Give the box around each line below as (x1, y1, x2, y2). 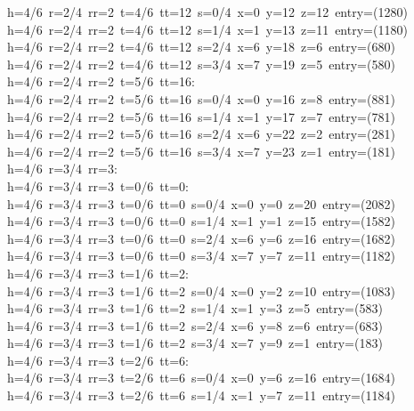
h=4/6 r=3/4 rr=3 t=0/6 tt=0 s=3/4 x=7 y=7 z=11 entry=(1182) (7, 246, 395, 265)
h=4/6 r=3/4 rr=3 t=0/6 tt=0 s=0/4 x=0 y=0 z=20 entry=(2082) (7, 194, 395, 213)
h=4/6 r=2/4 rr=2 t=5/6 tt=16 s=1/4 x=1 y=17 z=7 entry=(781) (7, 107, 395, 125)
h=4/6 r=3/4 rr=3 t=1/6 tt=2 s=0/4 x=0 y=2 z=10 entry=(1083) (7, 281, 395, 300)
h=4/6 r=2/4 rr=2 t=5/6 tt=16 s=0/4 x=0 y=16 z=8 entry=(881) (7, 89, 395, 108)
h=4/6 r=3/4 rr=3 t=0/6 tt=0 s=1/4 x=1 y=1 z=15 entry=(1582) (7, 212, 395, 230)
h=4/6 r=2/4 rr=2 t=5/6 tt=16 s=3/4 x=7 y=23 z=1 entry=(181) (7, 141, 395, 160)
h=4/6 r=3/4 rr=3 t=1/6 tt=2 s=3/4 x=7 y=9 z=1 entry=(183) (7, 334, 383, 352)
